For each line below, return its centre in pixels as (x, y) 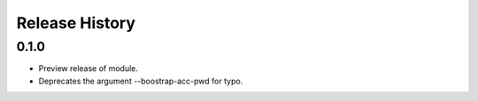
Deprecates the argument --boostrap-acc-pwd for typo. (141, 81)
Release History (76, 23)
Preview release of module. (89, 69)
